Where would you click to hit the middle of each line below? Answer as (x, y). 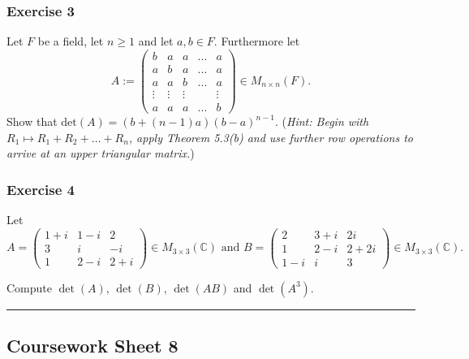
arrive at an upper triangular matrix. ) (101, 153)
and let (156, 41)
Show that (32, 121)
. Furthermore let (257, 41)
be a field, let (71, 41)
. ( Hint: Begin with (322, 121)
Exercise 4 (41, 189)
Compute (29, 287)
